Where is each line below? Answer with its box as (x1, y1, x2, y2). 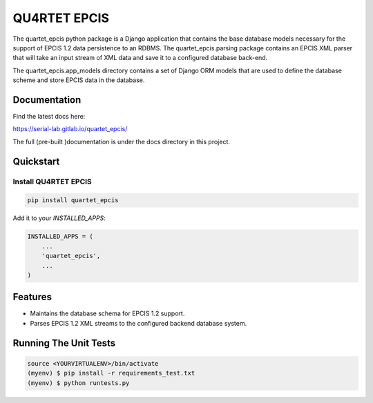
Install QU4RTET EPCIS (12, 177, 93, 186)
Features (12, 291, 52, 303)
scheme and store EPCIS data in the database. (12, 76, 145, 84)
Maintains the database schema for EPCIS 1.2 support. (30, 309, 185, 317)
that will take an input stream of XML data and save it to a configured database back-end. (12, 54, 268, 62)
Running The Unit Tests (12, 337, 116, 348)
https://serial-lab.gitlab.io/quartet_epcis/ (12, 125, 128, 133)
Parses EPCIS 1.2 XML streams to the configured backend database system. (30, 319, 247, 327)
